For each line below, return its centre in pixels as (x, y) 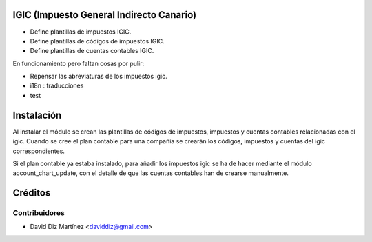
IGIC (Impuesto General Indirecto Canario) (104, 15)
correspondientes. (39, 151)
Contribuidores (39, 213)
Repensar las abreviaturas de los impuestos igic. (99, 77)
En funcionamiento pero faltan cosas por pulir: (79, 63)
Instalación (37, 115)
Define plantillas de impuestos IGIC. (81, 32)
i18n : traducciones (57, 85)
